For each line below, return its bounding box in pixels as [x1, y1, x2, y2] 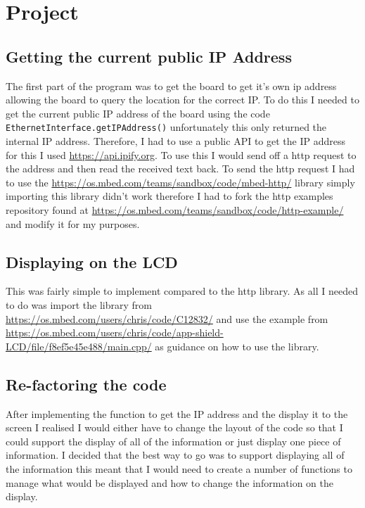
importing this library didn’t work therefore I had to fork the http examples [6, 189, 333, 203]
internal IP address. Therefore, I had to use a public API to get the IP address [6, 134, 345, 148]
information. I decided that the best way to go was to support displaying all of [6, 447, 345, 462]
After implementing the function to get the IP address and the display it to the [6, 406, 348, 421]
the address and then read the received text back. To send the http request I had [6, 161, 355, 176]
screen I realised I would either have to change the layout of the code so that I [6, 420, 343, 435]
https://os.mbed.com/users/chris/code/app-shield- [6, 325, 224, 340]
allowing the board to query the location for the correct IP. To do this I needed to [6, 92, 359, 107]
